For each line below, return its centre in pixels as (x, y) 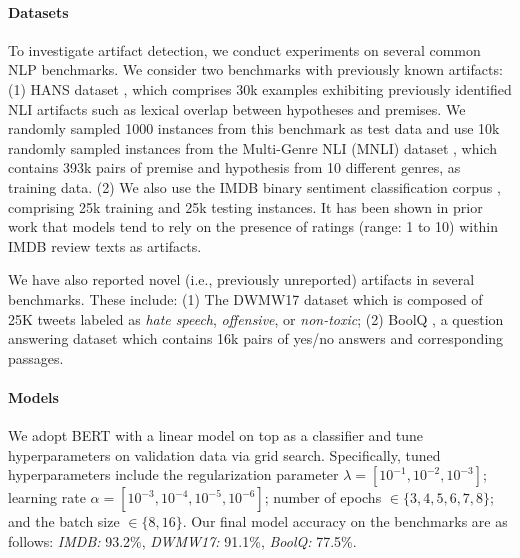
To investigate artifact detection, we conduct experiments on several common (244, 49)
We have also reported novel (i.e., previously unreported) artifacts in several (241, 279)
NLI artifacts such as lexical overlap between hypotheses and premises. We (237, 108)
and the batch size (64, 521)
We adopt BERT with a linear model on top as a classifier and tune (216, 435)
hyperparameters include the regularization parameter (173, 474)
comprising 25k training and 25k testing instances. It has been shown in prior (245, 206)
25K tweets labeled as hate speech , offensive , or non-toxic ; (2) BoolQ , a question (256, 318)
